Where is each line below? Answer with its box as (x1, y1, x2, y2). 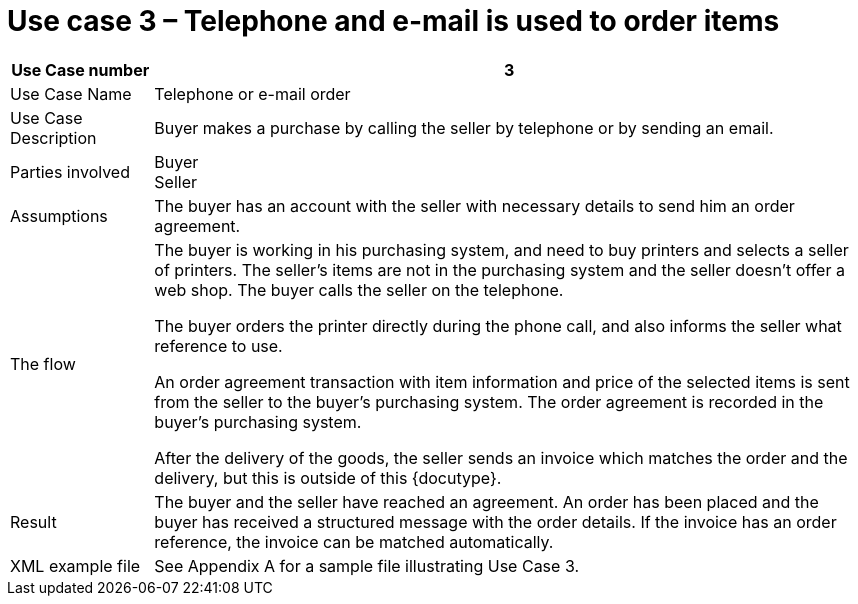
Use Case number (11, 59, 150, 80)
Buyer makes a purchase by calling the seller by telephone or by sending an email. (154, 117, 774, 138)
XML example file (10, 555, 141, 576)
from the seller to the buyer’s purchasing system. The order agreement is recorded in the (154, 391, 824, 412)
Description (10, 127, 97, 148)
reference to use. (154, 335, 283, 356)
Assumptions (10, 205, 108, 226)
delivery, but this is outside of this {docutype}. (154, 467, 502, 488)
